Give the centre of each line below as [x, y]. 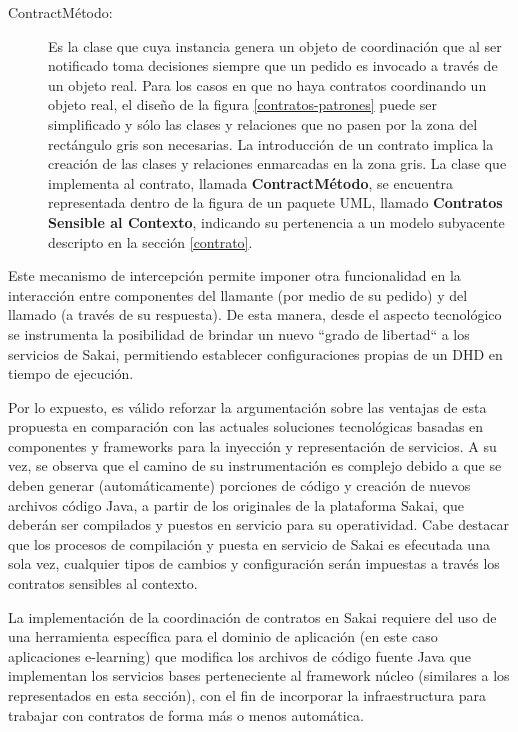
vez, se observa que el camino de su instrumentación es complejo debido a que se [255, 465]
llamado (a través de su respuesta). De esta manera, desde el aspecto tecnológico [255, 314]
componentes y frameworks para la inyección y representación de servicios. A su [252, 445]
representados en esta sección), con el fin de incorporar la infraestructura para [247, 695]
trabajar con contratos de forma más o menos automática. [186, 714]
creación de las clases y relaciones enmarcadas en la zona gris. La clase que [277, 163]
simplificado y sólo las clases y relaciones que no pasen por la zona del [263, 123]
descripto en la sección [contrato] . [150, 241]
